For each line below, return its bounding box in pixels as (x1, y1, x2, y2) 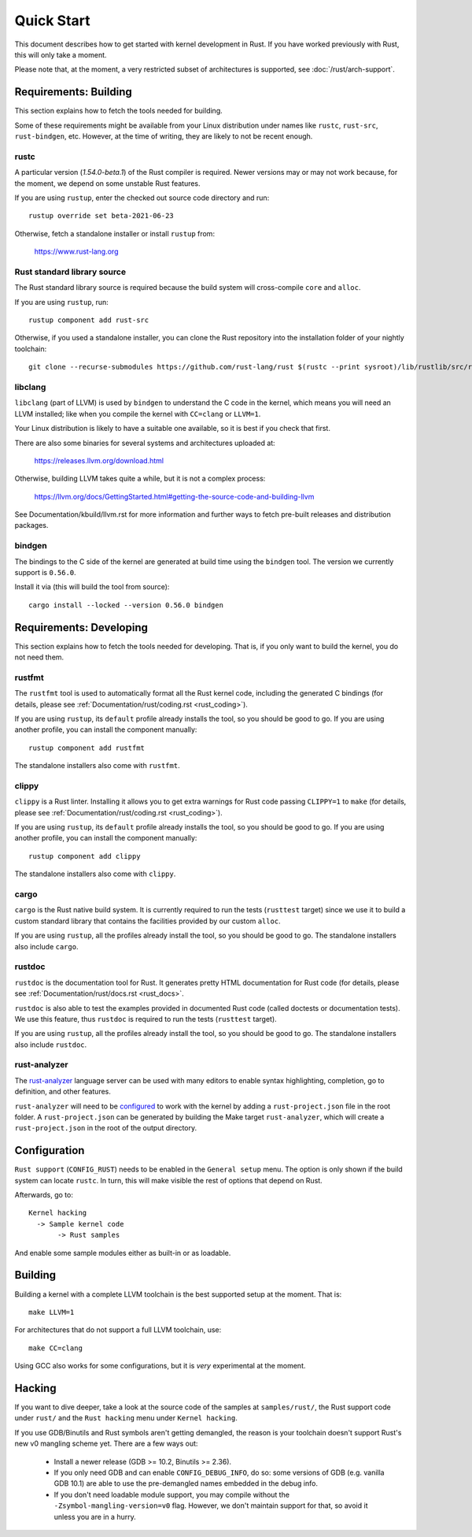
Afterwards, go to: (14, 1190, 74, 1200)
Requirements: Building (14, 85, 133, 98)
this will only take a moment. (14, 50, 107, 59)
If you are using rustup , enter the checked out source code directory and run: (14, 193, 270, 202)
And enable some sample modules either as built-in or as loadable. (14, 1248, 231, 1257)
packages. (14, 521, 49, 530)
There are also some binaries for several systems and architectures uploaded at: (14, 438, 275, 447)
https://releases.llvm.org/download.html (34, 455, 164, 465)
